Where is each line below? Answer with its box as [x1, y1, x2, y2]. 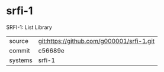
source [9, 37, 28, 45]
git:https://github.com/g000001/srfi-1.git [38, 37, 155, 45]
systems [9, 56, 33, 64]
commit [9, 46, 30, 54]
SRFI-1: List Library [6, 24, 52, 31]
